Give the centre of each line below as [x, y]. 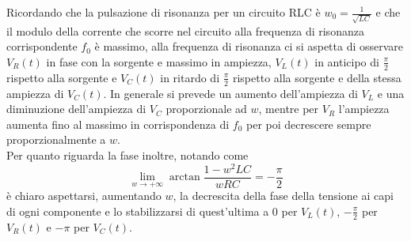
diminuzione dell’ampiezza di [76, 109]
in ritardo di [190, 77]
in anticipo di [347, 61]
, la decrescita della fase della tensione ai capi [283, 196]
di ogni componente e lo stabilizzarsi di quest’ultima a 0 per [152, 211]
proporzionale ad [206, 109]
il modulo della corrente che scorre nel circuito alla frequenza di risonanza [185, 30]
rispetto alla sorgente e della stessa [317, 77]
